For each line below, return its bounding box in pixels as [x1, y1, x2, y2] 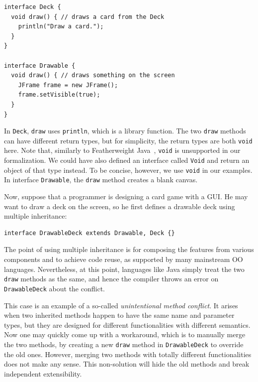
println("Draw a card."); [18, 23, 104, 30]
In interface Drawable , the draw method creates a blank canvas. [4, 174, 198, 185]
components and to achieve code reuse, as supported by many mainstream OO [4, 254, 243, 264]
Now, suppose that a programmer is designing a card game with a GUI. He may [4, 191, 248, 202]
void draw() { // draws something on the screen [11, 72, 175, 79]
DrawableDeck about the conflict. [4, 283, 105, 293]
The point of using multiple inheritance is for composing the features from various [4, 244, 254, 255]
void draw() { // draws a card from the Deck [11, 13, 165, 20]
